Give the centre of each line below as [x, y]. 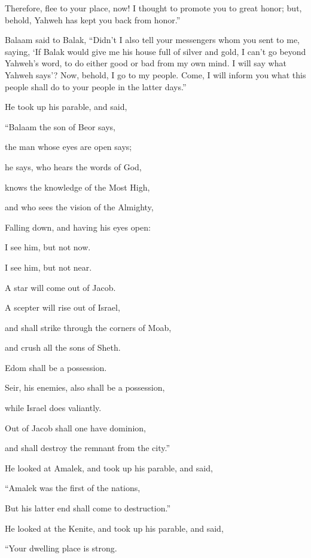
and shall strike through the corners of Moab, [88, 327]
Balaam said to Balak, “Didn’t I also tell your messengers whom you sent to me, [152, 40]
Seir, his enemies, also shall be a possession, [85, 387]
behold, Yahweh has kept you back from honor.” [93, 19]
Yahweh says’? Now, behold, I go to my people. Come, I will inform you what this [155, 74]
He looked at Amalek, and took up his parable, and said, [109, 467]
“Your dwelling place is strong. [61, 548]
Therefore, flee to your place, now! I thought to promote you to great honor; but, [153, 8]
